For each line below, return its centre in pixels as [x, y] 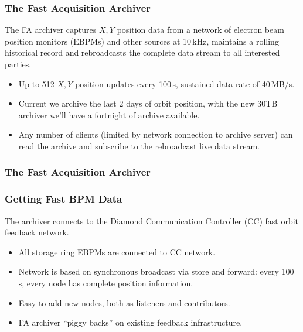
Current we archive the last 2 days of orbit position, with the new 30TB [148, 103]
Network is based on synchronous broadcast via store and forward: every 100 [156, 271]
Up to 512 [36, 83]
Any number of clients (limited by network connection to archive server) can [156, 134]
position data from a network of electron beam [200, 30]
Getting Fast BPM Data [64, 199]
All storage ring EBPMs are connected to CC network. [117, 251]
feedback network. [37, 232]
